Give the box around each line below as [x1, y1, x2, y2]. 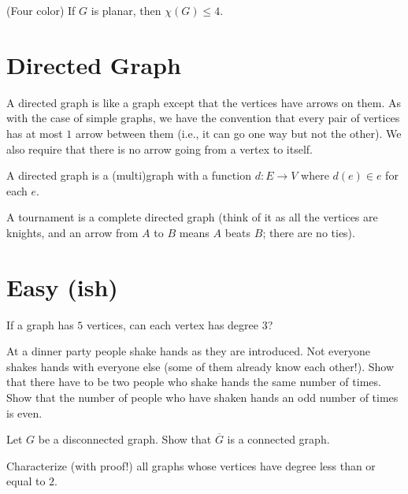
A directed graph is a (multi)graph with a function [6, 167, 251, 184]
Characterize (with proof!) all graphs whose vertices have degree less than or [6, 457, 376, 474]
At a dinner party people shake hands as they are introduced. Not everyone [6, 343, 371, 359]
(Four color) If [6, 2, 76, 18]
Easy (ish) [6, 270, 118, 303]
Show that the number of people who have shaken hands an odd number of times [6, 388, 399, 405]
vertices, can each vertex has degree [87, 316, 258, 332]
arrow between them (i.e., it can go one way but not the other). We [76, 124, 402, 141]
